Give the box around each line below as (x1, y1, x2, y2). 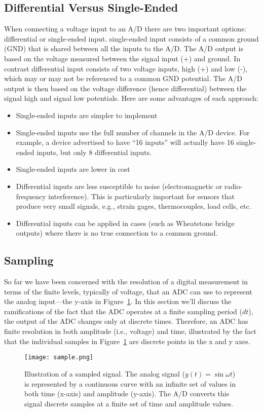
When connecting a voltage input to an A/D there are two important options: (4, 23, 246, 34)
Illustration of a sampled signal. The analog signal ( (24, 368, 185, 379)
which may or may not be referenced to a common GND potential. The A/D (4, 73, 242, 84)
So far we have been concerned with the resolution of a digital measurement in (4, 276, 248, 287)
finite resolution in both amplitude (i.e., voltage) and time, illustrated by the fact (4, 326, 257, 336)
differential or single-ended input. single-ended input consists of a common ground (4, 33, 259, 44)
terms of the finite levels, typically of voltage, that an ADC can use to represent (4, 286, 252, 296)
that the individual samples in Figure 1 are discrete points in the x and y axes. (4, 335, 250, 346)
